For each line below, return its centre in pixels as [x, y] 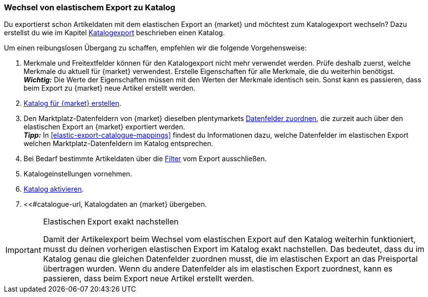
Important [23, 250]
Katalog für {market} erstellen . [73, 103]
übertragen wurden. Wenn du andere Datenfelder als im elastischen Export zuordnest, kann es [218, 269]
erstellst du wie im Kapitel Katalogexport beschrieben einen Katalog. [114, 33]
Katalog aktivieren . [54, 189]
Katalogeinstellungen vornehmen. [78, 174]
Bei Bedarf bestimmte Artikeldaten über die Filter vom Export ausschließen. [145, 159]
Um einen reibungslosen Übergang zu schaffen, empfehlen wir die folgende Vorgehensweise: [155, 48]
